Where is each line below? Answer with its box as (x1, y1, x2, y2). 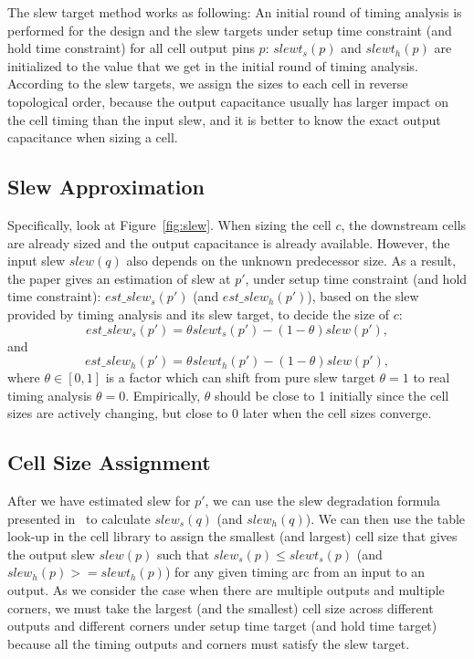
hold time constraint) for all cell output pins (7, 38, 255, 58)
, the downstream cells (341, 214, 467, 234)
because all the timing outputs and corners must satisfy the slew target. (7, 633, 410, 653)
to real (413, 368, 450, 387)
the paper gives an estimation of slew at (7, 268, 231, 288)
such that (156, 544, 210, 563)
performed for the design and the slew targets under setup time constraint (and (7, 20, 452, 39)
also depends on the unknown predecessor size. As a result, (126, 251, 457, 270)
